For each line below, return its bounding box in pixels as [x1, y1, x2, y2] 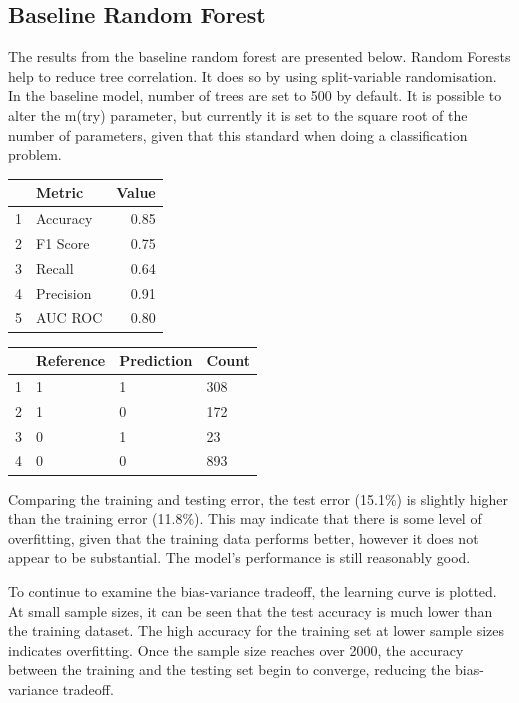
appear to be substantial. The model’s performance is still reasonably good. [8, 547, 471, 568]
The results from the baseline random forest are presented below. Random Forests [8, 46, 511, 67]
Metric [36, 182, 84, 203]
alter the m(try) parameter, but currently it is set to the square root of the [8, 104, 468, 125]
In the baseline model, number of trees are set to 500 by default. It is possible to [8, 85, 502, 106]
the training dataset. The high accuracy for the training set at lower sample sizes [8, 620, 504, 641]
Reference [36, 350, 106, 371]
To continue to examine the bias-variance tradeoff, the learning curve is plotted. [8, 580, 497, 601]
